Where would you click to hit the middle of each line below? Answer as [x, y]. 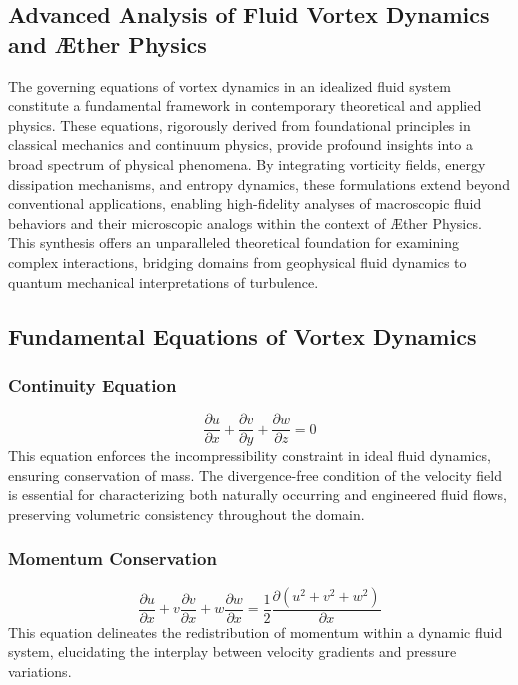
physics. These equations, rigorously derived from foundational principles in [239, 124]
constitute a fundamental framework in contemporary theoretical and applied [245, 105]
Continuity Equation [92, 384]
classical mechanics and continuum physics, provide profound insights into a [240, 144]
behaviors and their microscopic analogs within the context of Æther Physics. [245, 222]
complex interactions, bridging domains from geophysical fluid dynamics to [237, 261]
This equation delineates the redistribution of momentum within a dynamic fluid [255, 631]
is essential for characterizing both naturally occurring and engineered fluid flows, [257, 494]
